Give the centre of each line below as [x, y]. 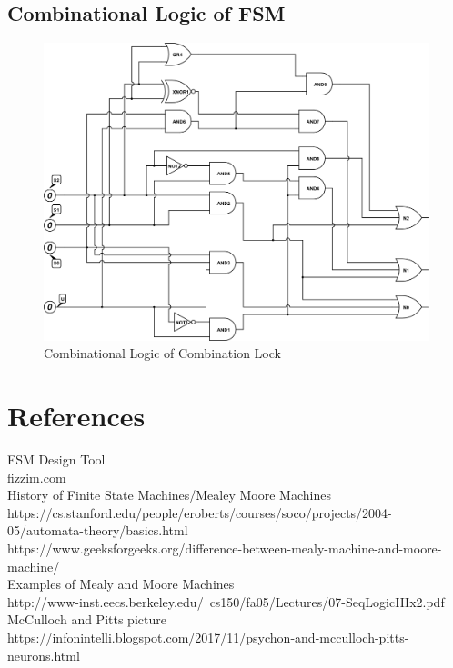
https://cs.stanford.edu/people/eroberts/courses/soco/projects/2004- [200, 512]
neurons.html [44, 655]
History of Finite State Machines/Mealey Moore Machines [169, 495]
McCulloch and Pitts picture [87, 619]
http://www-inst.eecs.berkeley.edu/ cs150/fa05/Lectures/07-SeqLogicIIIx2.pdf [226, 601]
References [76, 416]
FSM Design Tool [56, 459]
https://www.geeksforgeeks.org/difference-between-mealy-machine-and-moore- [225, 548]
